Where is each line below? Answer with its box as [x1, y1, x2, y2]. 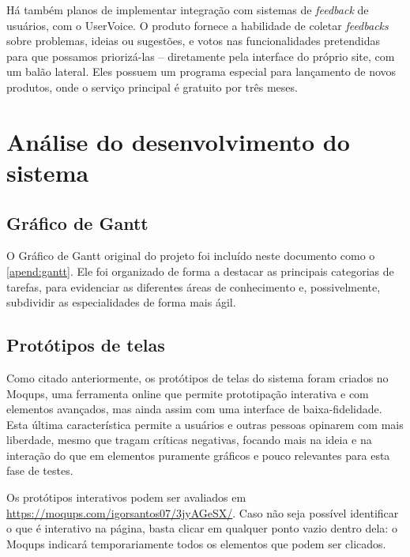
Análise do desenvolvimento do [6, 125, 350, 157]
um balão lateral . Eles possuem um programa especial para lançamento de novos [6, 63, 397, 80]
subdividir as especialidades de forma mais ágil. [6, 294, 236, 310]
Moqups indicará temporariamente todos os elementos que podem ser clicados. [6, 535, 386, 551]
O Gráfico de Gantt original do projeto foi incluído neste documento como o [6, 247, 375, 264]
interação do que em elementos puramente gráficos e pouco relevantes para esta [6, 446, 390, 463]
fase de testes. [6, 462, 73, 479]
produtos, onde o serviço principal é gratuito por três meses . [6, 78, 298, 95]
